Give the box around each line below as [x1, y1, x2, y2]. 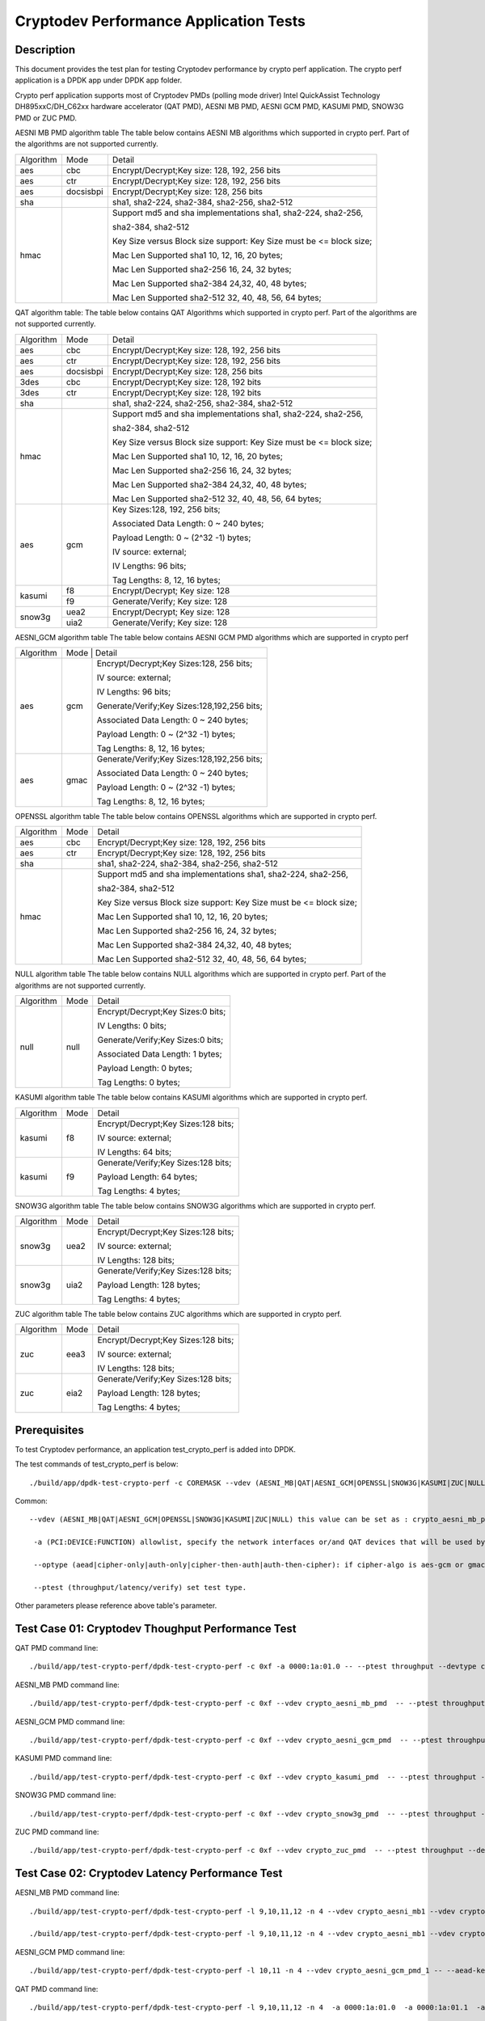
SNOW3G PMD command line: [15, 1791, 116, 1800]
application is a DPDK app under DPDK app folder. [15, 75, 182, 85]
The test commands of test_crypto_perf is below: [15, 1459, 179, 1469]
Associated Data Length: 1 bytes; [97, 1048, 222, 1060]
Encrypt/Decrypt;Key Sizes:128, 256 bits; [96, 657, 253, 669]
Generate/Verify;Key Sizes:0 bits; [97, 1035, 224, 1046]
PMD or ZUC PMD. [15, 113, 77, 123]
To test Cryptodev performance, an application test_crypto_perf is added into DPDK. [15, 1444, 297, 1454]
